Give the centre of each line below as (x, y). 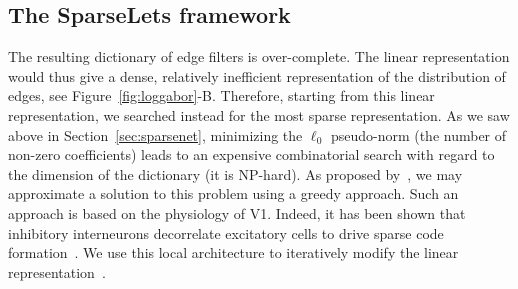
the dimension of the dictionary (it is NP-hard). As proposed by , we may (235, 173)
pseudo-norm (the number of (418, 134)
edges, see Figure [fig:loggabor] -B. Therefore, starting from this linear (221, 95)
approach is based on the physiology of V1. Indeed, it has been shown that (237, 212)
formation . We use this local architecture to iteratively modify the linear (233, 252)
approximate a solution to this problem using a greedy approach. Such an (233, 193)
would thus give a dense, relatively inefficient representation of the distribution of (257, 75)
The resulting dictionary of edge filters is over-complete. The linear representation (259, 56)
